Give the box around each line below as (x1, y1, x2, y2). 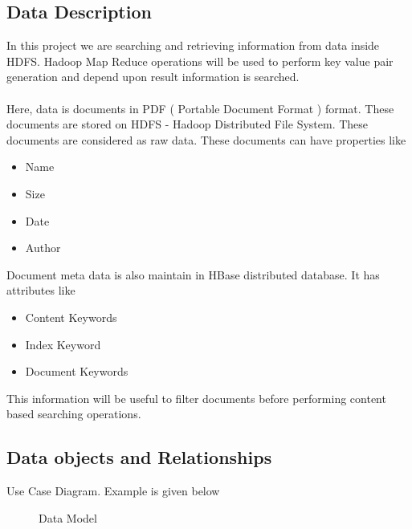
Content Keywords (25, 308, 117, 325)
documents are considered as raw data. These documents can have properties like (6, 131, 406, 148)
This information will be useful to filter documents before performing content (6, 389, 386, 406)
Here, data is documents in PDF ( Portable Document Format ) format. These (6, 100, 394, 116)
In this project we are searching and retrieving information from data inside (6, 37, 380, 54)
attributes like (6, 282, 75, 299)
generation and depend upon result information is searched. (6, 68, 300, 85)
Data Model (39, 509, 97, 526)
